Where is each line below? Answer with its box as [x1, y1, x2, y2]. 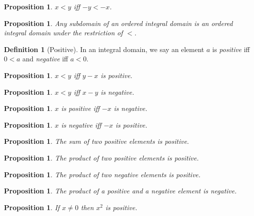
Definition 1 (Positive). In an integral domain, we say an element [4, 44, 204, 54]
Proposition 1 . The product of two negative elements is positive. [4, 169, 201, 179]
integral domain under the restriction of [4, 27, 123, 38]
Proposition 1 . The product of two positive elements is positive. [4, 152, 199, 162]
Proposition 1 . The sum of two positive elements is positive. [4, 136, 189, 146]
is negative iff [61, 119, 102, 130]
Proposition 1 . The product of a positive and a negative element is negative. [4, 186, 237, 196]
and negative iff [22, 54, 68, 64]
